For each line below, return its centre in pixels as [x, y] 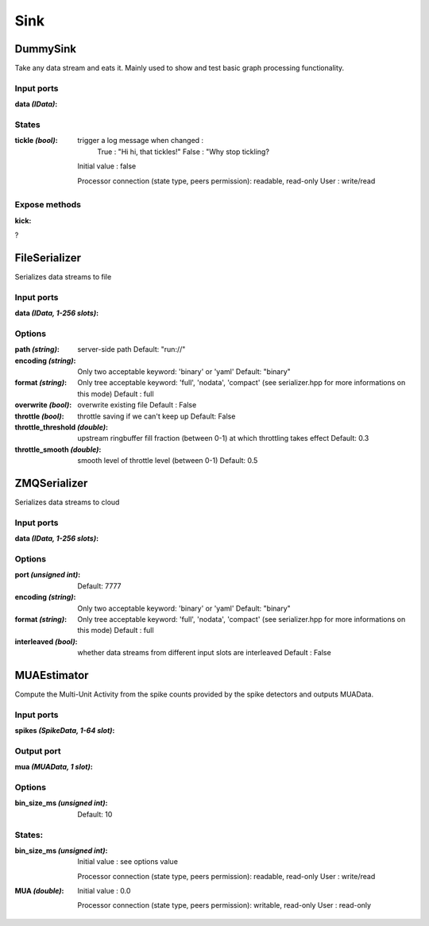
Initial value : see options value [128, 862]
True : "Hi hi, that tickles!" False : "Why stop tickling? [184, 152]
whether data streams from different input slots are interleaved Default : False [204, 653]
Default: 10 [95, 814]
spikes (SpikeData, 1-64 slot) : [65, 731]
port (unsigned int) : [48, 575]
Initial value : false [107, 166]
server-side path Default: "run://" [131, 349]
